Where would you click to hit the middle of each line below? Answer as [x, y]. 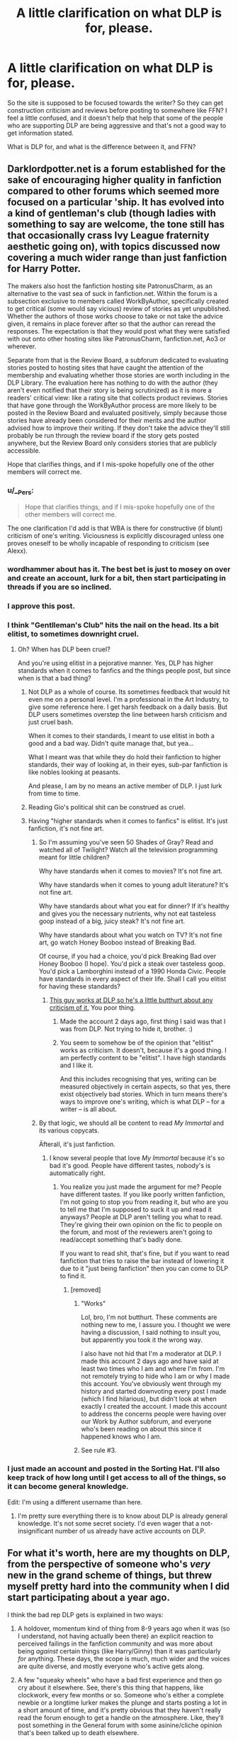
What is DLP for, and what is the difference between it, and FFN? [102, 146]
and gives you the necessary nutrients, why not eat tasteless [127, 914]
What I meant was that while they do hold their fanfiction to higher [125, 757]
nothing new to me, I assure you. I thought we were [156, 1325]
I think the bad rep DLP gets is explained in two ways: [85, 1614]
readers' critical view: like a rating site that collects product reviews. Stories [118, 397]
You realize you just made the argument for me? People [141, 1187]
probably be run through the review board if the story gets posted [103, 435]
